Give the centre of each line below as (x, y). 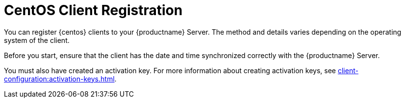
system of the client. (37, 40)
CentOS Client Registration (93, 10)
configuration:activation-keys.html (59, 79)
